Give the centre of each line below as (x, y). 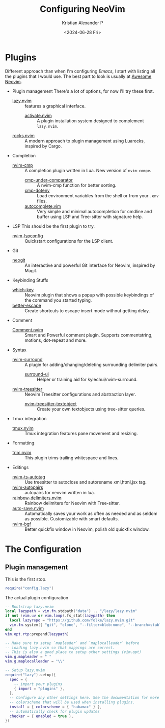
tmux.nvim (23, 428)
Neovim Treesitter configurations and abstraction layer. (80, 394)
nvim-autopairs (27, 487)
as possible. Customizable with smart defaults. (72, 518)
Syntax (19, 350)
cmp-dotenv (37, 190)
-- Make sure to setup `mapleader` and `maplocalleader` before (72, 643)
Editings (20, 467)
